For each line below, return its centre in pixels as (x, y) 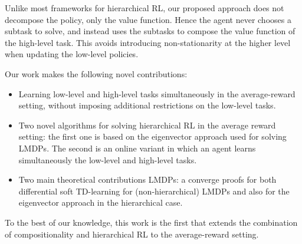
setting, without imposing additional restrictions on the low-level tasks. (147, 105)
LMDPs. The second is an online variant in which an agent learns (137, 148)
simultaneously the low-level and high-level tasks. (108, 159)
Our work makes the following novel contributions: (96, 73)
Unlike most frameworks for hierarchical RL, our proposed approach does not (145, 8)
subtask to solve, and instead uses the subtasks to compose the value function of (150, 31)
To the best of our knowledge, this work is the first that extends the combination (151, 222)
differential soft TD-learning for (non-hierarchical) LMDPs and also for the (154, 191)
